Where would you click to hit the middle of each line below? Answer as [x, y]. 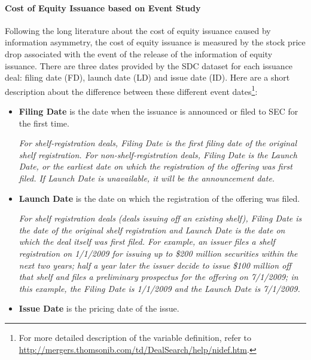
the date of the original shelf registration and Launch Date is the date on [152, 230]
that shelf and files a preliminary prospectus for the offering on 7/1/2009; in [158, 277]
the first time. [44, 123]
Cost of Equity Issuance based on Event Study [103, 7]
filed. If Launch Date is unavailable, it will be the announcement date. [147, 178]
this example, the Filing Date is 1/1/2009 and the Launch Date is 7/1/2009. [159, 288]
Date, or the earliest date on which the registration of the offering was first [155, 166]
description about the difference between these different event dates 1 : [131, 90]
